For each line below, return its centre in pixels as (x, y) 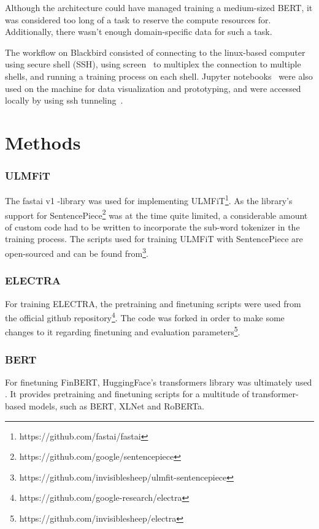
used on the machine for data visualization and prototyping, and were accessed (153, 88)
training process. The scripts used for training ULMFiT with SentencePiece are (154, 239)
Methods (43, 142)
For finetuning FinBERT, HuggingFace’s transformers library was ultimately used (159, 382)
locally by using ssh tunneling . (64, 100)
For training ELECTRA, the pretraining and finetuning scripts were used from (153, 303)
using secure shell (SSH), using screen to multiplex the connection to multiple (153, 64)
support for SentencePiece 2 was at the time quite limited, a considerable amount (156, 214)
